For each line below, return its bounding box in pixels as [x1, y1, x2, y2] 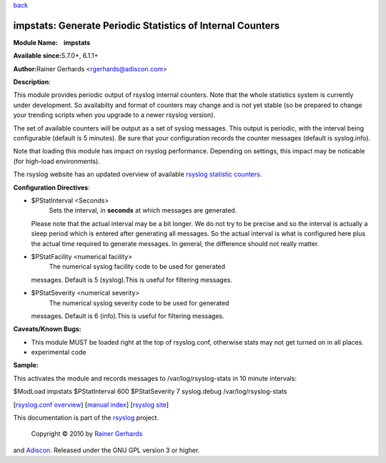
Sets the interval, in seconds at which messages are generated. [49, 206, 237, 215]
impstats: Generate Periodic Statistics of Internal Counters [13, 19, 280, 31]
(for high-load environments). [13, 157, 100, 166]
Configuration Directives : [13, 183, 91, 192]
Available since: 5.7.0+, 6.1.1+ [13, 51, 99, 60]
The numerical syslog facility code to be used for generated [49, 263, 225, 271]
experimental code [31, 348, 86, 357]
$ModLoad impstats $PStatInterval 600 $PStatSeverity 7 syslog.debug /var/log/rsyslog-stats [13, 387, 287, 396]
